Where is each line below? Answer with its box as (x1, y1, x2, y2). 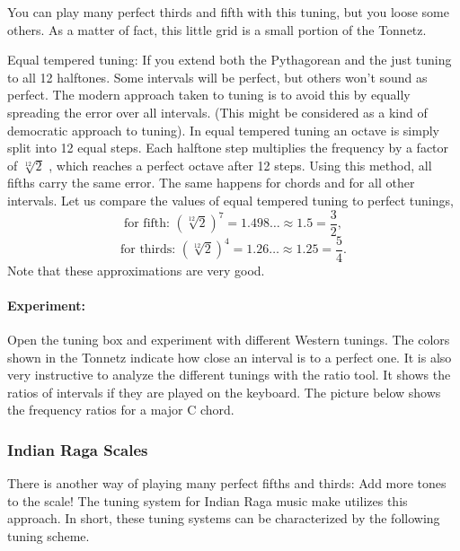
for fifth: (123, 217, 170, 230)
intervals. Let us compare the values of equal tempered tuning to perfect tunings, (7, 190, 454, 209)
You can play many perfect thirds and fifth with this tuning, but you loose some (7, 3, 449, 21)
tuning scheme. (7, 527, 90, 546)
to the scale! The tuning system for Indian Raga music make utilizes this (7, 491, 408, 510)
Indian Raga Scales (7, 438, 148, 460)
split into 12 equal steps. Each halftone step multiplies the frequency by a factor (7, 138, 449, 157)
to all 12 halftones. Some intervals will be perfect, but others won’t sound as (7, 67, 428, 86)
